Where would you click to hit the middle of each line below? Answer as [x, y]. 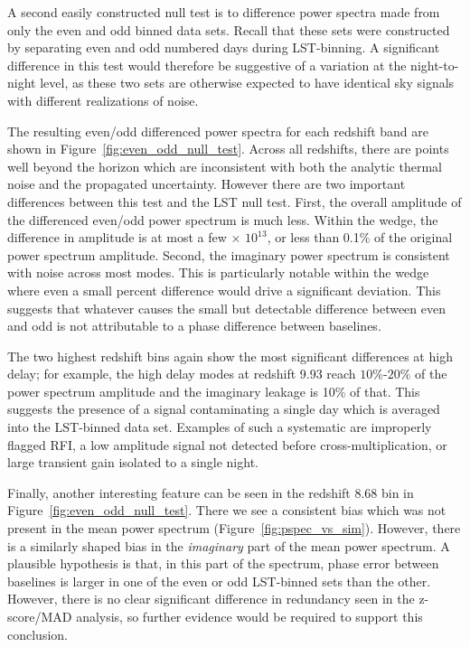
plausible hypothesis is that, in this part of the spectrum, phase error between [223, 563]
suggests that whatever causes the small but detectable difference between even [227, 308]
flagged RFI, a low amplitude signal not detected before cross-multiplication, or [227, 444]
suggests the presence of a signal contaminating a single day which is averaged [224, 409]
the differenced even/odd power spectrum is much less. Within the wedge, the [223, 219]
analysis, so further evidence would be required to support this [249, 616]
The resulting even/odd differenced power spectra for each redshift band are [218, 131]
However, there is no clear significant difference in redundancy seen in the [211, 599]
